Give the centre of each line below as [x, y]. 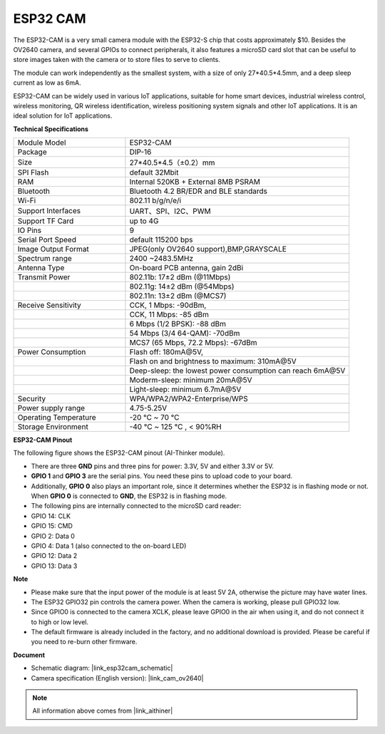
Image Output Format [53, 249]
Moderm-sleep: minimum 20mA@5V [191, 380]
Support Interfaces [49, 211]
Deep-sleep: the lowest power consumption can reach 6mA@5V [237, 371]
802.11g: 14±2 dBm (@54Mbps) [182, 286]
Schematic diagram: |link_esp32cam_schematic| [102, 668]
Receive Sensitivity [49, 305]
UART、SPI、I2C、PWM [170, 212]
